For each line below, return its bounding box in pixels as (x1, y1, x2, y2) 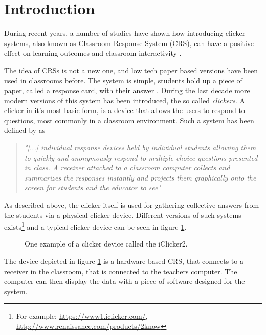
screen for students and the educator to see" (24, 182, 161, 193)
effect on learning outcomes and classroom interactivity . (4, 48, 182, 58)
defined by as (4, 125, 46, 136)
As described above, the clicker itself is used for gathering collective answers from (4, 199, 259, 210)
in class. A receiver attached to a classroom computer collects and (24, 162, 230, 173)
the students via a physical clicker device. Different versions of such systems (4, 209, 241, 220)
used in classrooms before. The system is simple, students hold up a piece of (4, 75, 242, 85)
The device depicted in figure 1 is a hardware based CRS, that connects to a (4, 256, 243, 266)
